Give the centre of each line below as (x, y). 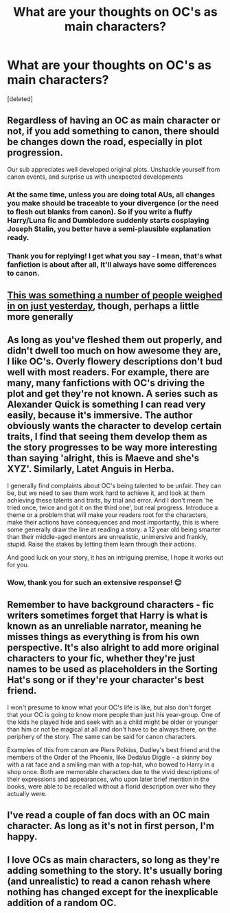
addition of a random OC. (62, 903)
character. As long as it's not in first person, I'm (111, 826)
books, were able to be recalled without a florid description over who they (112, 786)
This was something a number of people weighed (115, 295)
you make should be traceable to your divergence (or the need (113, 203)
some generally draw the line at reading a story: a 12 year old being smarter (114, 529)
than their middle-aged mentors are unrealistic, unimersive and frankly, (107, 536)
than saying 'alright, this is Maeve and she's (103, 458)
